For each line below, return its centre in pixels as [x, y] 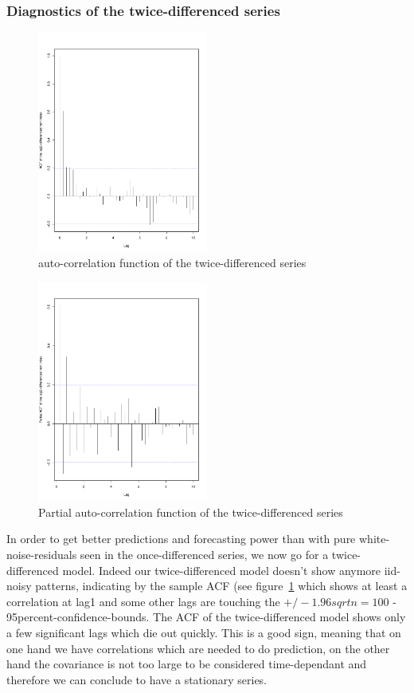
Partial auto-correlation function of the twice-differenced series [191, 512]
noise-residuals [42, 555]
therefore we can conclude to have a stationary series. [137, 679]
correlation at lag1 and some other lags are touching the [143, 601]
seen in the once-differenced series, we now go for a [204, 555]
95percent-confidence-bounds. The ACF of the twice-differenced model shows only [206, 617]
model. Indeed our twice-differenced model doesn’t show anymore [222, 570]
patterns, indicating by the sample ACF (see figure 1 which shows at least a [221, 586]
